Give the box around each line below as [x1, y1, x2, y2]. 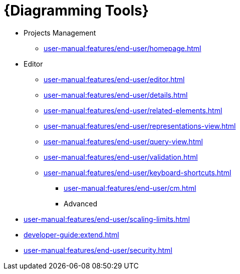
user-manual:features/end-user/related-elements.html [44, 106, 222, 115]
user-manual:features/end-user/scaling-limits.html [24, 214, 190, 223]
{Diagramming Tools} [4, 2, 149, 19]
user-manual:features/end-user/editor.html [44, 75, 185, 84]
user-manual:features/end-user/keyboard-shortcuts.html [44, 168, 231, 177]
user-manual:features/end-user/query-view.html [44, 137, 203, 146]
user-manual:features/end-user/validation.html [44, 152, 198, 161]
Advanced [64, 199, 97, 208]
